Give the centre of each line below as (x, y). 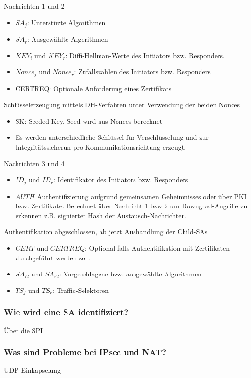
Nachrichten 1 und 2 (34, 6)
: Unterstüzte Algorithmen (66, 22)
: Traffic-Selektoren (81, 290)
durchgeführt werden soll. (53, 257)
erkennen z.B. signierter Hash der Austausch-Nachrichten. (101, 215)
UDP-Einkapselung (32, 370)
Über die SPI (23, 330)
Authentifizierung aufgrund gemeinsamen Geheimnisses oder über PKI (142, 196)
